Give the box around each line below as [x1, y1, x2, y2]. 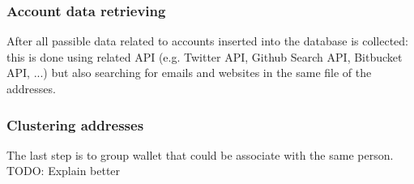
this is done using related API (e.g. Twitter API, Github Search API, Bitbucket [6, 48, 403, 65]
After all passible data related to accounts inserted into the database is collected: [6, 32, 408, 49]
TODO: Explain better [6, 162, 121, 179]
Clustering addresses [6, 114, 144, 135]
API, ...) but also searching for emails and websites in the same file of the [6, 64, 372, 81]
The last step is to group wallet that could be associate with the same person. [6, 146, 394, 163]
